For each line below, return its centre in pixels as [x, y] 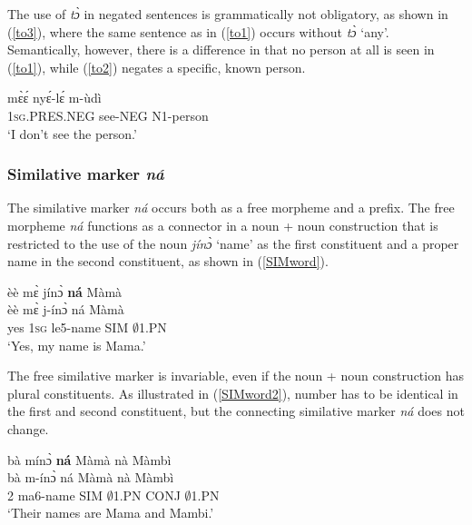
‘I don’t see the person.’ [72, 133]
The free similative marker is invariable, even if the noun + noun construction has [236, 376]
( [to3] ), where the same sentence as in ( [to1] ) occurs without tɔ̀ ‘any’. [198, 31]
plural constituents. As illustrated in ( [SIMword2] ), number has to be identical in [233, 393]
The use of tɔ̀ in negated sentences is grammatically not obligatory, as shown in [228, 14]
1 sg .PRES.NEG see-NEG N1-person [108, 115]
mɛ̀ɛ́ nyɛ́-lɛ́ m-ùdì [54, 98]
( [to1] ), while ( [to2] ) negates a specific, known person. [157, 67]
